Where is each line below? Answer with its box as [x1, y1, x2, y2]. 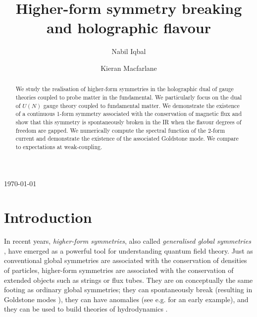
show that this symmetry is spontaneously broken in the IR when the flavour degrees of [15, 117, 242, 126]
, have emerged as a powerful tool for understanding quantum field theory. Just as [4, 245, 253, 256]
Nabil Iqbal [111, 46, 146, 56]
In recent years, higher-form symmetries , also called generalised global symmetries [4, 236, 251, 246]
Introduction [4, 207, 92, 227]
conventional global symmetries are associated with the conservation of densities [4, 255, 247, 265]
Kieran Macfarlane [101, 62, 157, 73]
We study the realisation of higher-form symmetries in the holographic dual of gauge [15, 85, 234, 93]
